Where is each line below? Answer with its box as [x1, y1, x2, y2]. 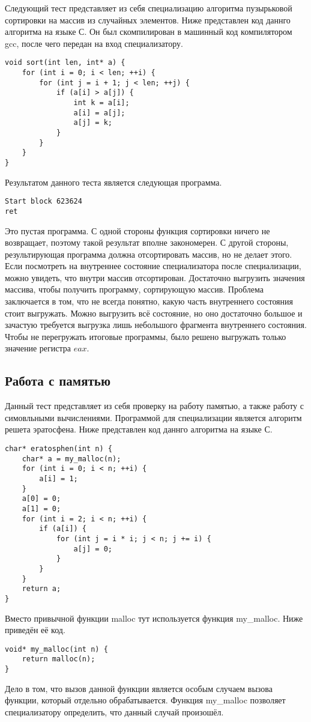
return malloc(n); [22, 655, 95, 664]
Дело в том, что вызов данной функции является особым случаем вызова [5, 682, 273, 694]
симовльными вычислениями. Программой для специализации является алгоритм [5, 411, 302, 423]
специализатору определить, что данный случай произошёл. [5, 705, 224, 718]
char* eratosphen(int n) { [5, 444, 112, 454]
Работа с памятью [5, 371, 110, 390]
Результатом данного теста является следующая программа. [5, 175, 222, 188]
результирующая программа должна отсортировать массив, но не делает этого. [5, 247, 292, 260]
